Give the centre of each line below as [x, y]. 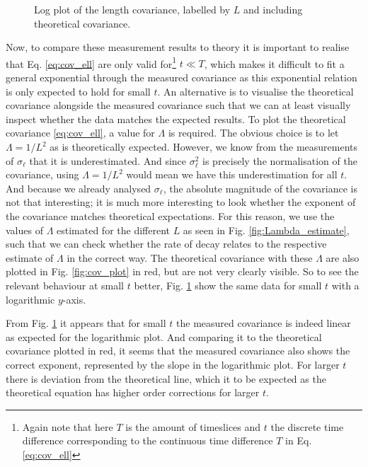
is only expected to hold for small [78, 91]
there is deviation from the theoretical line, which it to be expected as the [166, 378]
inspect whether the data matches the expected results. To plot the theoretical [176, 119]
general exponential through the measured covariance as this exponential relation [182, 77]
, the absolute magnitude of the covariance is [260, 188]
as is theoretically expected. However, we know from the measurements [204, 146]
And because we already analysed [79, 188]
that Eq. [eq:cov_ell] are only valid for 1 [91, 62]
